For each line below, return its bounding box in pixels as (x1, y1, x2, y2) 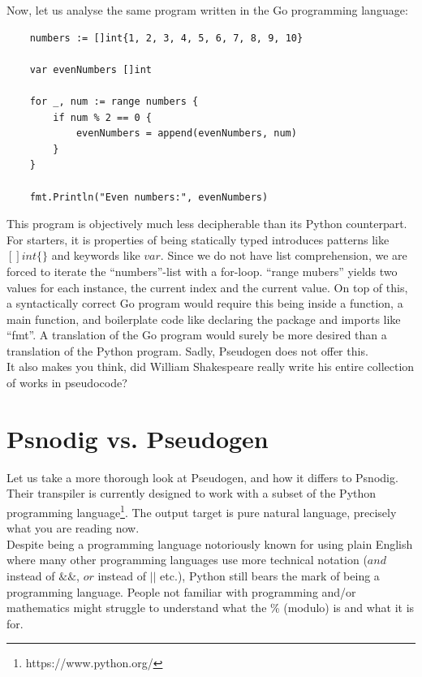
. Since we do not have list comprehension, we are (160, 247, 407, 264)
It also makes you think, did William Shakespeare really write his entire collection (6, 358, 415, 375)
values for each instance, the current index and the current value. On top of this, (6, 278, 408, 295)
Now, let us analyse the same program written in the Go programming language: (6, 2, 408, 18)
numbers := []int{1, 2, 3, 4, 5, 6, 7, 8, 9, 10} (29, 32, 304, 44)
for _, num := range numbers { (29, 95, 199, 107)
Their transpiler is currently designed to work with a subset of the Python (6, 485, 377, 502)
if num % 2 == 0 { (53, 111, 152, 123)
